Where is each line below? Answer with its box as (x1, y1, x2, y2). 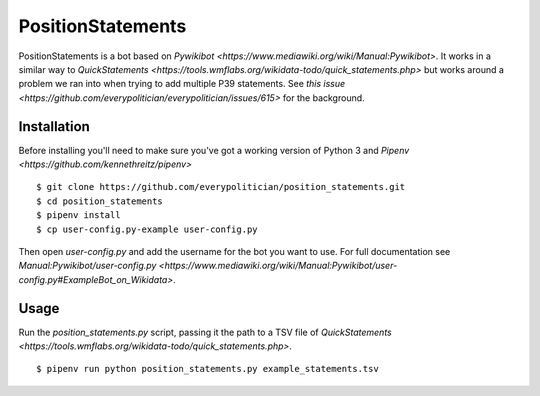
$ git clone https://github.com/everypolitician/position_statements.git (36, 181, 406, 193)
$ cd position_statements (36, 195, 164, 207)
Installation (18, 118, 90, 135)
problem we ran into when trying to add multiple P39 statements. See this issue (18, 78, 346, 90)
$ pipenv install (36, 210, 121, 221)
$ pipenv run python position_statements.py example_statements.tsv (36, 363, 379, 375)
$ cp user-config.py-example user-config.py (36, 223, 259, 235)
